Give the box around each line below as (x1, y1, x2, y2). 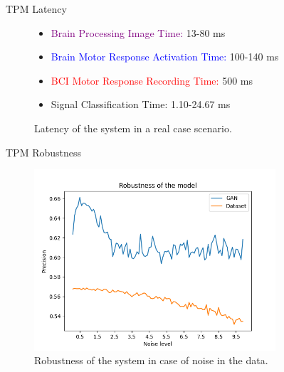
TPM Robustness (6, 144, 82, 159)
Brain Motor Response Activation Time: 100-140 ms (51, 49, 279, 64)
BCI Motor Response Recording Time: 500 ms (51, 73, 253, 87)
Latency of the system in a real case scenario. (34, 120, 232, 135)
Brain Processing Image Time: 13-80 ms (51, 25, 226, 40)
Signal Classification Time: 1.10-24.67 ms (51, 97, 231, 112)
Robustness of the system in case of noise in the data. (34, 353, 268, 368)
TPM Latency (6, 1, 67, 16)
